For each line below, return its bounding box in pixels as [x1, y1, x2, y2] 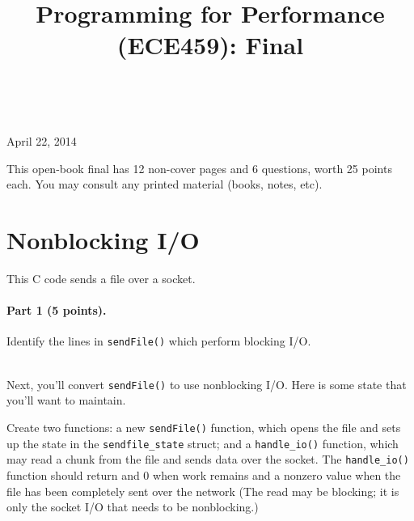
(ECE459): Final [116, 28, 304, 61]
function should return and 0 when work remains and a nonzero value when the [6, 466, 401, 483]
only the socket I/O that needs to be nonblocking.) [6, 498, 259, 515]
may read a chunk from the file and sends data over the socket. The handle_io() [6, 451, 409, 468]
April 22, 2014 [6, 133, 77, 150]
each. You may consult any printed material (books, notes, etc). [6, 176, 323, 193]
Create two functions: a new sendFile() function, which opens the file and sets [6, 418, 401, 435]
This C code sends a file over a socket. [6, 270, 196, 287]
